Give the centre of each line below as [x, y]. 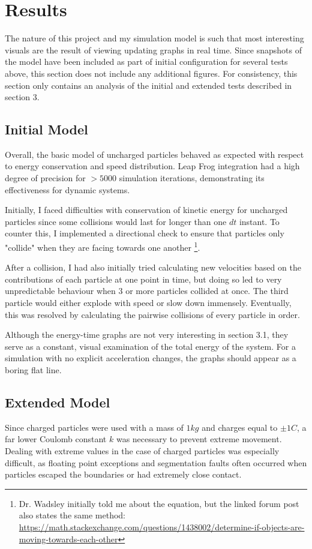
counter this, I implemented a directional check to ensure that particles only [145, 233]
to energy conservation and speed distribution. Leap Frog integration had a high [152, 166]
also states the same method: [72, 515]
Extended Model [58, 402]
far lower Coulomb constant [56, 439]
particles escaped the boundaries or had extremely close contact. [123, 474]
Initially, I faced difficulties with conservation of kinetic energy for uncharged [146, 210]
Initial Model [46, 129]
